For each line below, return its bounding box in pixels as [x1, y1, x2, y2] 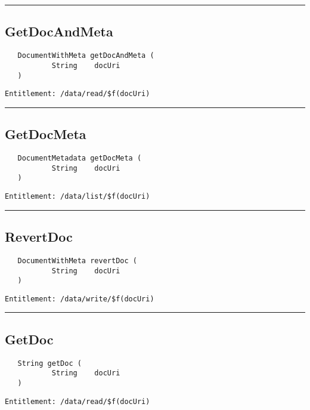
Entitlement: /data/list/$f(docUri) [5, 192, 150, 201]
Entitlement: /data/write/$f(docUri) [5, 294, 154, 303]
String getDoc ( [17, 359, 82, 368]
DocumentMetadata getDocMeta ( [17, 154, 142, 163]
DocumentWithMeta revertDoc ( [17, 256, 137, 265]
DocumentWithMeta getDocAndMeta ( [17, 51, 154, 60]
